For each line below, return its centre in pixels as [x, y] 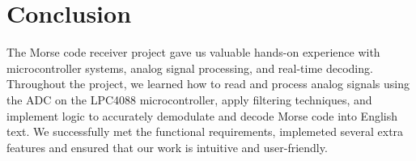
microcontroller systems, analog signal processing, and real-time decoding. [190, 68]
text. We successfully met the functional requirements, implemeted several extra [205, 131]
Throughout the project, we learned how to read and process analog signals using [208, 84]
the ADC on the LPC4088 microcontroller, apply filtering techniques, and [189, 99]
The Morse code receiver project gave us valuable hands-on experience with [193, 52]
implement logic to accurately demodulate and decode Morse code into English [202, 115]
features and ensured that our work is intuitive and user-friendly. [167, 147]
